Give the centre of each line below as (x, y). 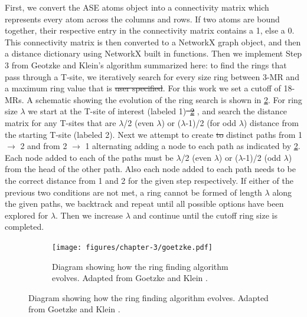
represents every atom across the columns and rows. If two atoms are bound (142, 19)
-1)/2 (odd (262, 157)
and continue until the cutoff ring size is (205, 215)
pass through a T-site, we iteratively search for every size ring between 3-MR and (152, 76)
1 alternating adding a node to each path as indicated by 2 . (193, 146)
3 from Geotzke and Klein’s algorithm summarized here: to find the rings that (146, 65)
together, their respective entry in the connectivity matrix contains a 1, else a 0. (150, 30)
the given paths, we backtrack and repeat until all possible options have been (144, 204)
